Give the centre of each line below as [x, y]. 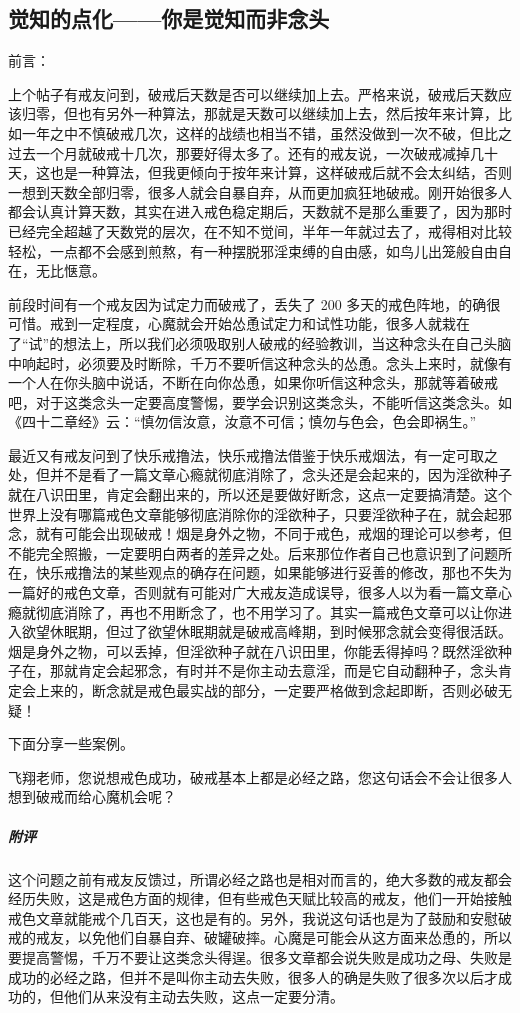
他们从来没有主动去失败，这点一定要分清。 [203, 996]
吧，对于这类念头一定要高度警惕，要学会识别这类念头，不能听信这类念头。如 [260, 401]
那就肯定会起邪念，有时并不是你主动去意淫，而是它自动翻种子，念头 [273, 670]
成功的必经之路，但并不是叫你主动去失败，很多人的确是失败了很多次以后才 [253, 976]
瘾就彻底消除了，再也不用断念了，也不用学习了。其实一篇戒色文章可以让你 [253, 611]
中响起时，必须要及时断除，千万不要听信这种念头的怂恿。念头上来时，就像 [253, 362]
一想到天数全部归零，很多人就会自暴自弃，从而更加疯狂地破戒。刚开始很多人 [260, 191]
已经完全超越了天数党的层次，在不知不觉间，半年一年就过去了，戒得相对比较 [260, 230]
